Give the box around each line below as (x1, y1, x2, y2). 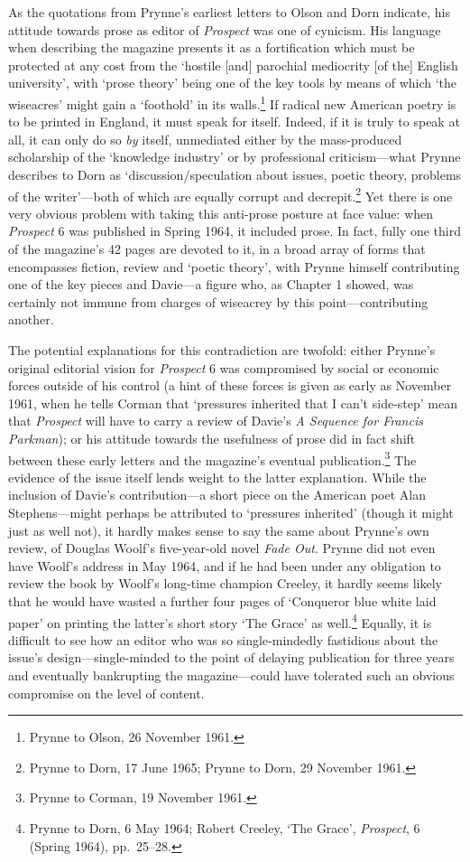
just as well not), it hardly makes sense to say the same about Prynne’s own (8, 520, 429, 539)
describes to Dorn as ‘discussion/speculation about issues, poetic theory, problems (8, 165, 462, 183)
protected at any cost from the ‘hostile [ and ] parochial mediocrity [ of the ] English (8, 55, 458, 74)
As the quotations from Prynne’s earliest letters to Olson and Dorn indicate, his (8, 3, 450, 21)
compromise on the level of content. (8, 683, 205, 702)
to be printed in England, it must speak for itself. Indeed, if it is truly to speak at (8, 112, 460, 131)
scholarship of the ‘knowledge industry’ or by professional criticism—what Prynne (8, 147, 461, 166)
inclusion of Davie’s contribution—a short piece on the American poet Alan (8, 485, 426, 504)
